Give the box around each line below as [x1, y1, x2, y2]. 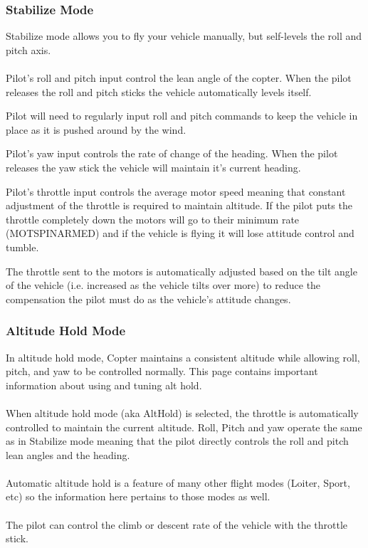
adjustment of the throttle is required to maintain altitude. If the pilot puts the [6, 198, 352, 213]
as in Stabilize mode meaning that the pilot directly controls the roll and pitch [6, 433, 349, 448]
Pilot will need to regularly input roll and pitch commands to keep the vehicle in [6, 108, 358, 123]
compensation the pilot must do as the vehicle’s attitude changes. [6, 291, 291, 306]
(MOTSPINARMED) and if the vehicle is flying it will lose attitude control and [6, 226, 354, 241]
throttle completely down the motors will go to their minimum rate [6, 211, 300, 226]
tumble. [6, 239, 39, 254]
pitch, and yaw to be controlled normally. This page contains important [6, 364, 318, 379]
